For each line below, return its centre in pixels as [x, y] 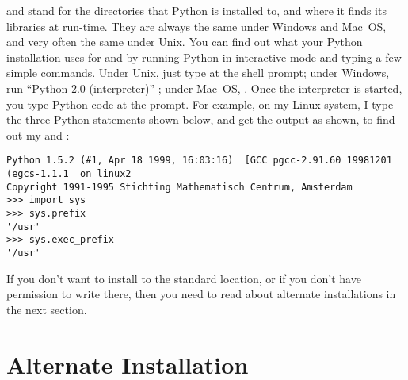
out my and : [38, 134]
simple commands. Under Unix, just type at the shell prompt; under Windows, [198, 73]
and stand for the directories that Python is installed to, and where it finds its [196, 10]
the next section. [47, 309]
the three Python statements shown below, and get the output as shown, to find [201, 119]
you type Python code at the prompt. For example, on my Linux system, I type [200, 104]
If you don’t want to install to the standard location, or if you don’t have [184, 278]
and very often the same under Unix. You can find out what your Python [185, 42]
